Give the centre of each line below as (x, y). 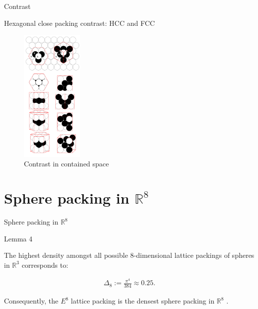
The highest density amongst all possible (66, 255)
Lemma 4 (18, 238)
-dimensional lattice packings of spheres (194, 255)
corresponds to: (45, 265)
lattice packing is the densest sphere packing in (143, 301)
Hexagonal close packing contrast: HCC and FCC (79, 23)
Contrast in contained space (66, 164)
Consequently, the (31, 301)
